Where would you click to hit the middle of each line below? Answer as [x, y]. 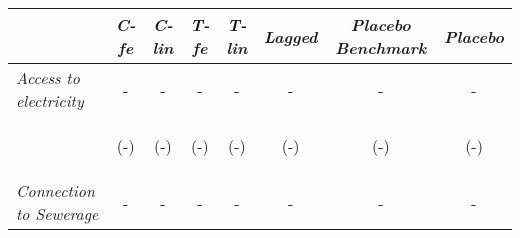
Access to [48, 77]
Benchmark [381, 47]
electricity [50, 100]
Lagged [290, 36]
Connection [55, 190]
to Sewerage [57, 213]
